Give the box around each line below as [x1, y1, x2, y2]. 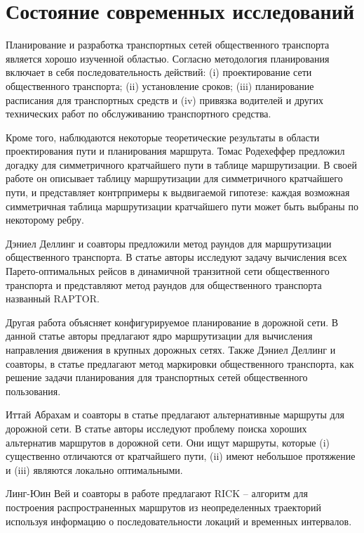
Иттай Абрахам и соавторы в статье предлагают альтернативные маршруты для [6, 407, 345, 422]
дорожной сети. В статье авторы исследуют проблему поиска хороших [6, 420, 307, 435]
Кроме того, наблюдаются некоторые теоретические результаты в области [6, 129, 320, 144]
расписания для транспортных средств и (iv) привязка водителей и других [6, 92, 324, 107]
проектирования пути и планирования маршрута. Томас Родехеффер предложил [6, 143, 345, 158]
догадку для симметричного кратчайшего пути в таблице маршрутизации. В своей [6, 157, 357, 172]
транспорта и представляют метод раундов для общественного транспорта [6, 277, 322, 292]
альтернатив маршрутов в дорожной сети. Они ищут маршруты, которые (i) [6, 435, 330, 449]
